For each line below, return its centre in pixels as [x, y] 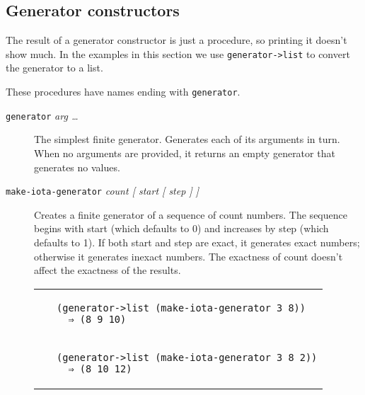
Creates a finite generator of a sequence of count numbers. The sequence [191, 214]
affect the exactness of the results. [108, 270]
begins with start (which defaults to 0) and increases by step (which [181, 228]
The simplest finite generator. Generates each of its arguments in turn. [187, 139]
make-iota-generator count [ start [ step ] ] [103, 191]
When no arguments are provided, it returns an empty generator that [185, 153]
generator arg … [42, 115]
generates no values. [77, 167]
